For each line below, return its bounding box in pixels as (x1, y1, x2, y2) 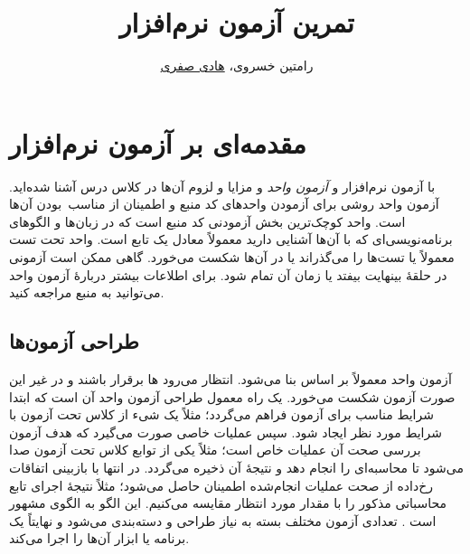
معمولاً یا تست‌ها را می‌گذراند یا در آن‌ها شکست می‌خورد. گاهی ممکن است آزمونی (9, 248, 455, 267)
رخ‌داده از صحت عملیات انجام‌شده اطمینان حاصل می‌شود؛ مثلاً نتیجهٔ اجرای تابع (9, 475, 433, 494)
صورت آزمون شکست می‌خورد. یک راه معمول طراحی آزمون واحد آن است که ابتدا (9, 387, 456, 406)
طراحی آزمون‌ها (9, 327, 139, 355)
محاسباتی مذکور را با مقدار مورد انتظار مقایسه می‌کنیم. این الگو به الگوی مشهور (9, 493, 447, 512)
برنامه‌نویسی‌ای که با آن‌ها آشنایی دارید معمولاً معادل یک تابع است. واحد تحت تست (9, 230, 453, 249)
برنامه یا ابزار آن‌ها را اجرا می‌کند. (9, 529, 190, 548)
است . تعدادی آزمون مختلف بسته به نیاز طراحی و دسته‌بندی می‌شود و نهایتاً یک (9, 511, 437, 530)
